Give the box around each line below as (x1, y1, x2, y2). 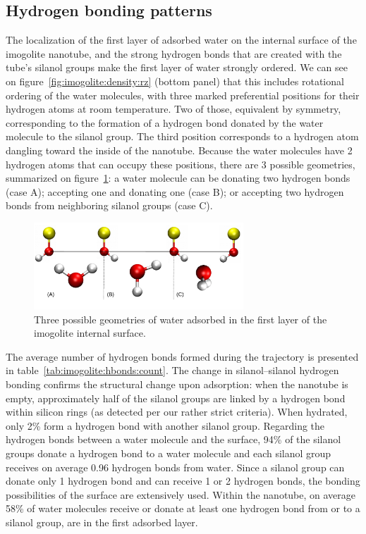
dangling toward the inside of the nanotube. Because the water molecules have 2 (6, 142, 353, 157)
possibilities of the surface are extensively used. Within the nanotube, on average (6, 487, 356, 502)
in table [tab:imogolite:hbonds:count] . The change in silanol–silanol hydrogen (6, 363, 339, 378)
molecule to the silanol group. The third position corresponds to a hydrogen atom (6, 129, 359, 144)
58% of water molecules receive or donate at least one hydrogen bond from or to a (6, 501, 360, 516)
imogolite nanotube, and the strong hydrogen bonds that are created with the (6, 46, 342, 61)
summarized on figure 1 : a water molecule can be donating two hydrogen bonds (6, 170, 350, 185)
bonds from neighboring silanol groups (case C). (6, 198, 213, 213)
